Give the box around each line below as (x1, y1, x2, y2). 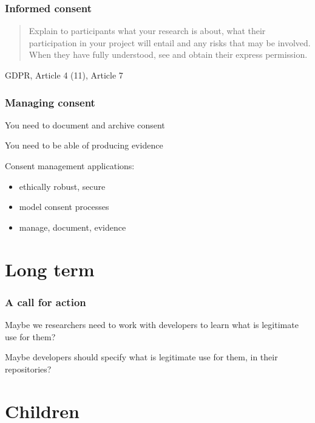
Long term (5, 256, 95, 281)
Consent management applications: (5, 159, 135, 172)
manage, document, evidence (19, 220, 126, 233)
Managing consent (5, 94, 95, 110)
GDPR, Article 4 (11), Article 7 (5, 69, 123, 81)
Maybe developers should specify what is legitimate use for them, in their (5, 351, 278, 363)
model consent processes (19, 200, 109, 213)
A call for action (5, 294, 86, 309)
